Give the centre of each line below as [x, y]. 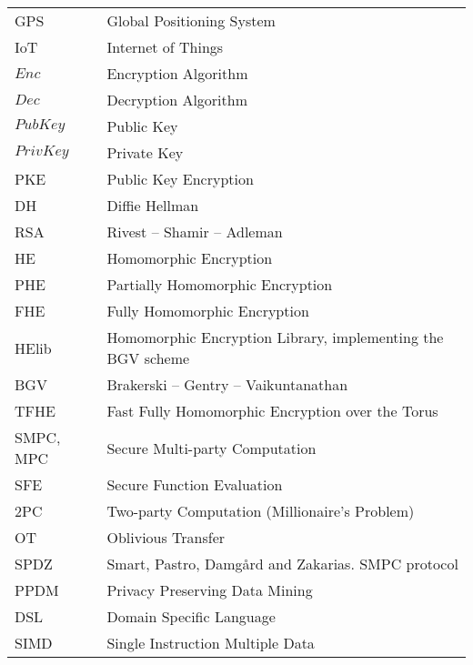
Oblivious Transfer [166, 537]
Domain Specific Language [191, 616]
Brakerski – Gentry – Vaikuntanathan [227, 384]
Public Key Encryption [180, 179]
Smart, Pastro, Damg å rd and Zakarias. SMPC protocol [282, 564]
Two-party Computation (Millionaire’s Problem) [261, 511]
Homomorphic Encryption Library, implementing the [275, 337]
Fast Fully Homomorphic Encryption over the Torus [272, 411]
